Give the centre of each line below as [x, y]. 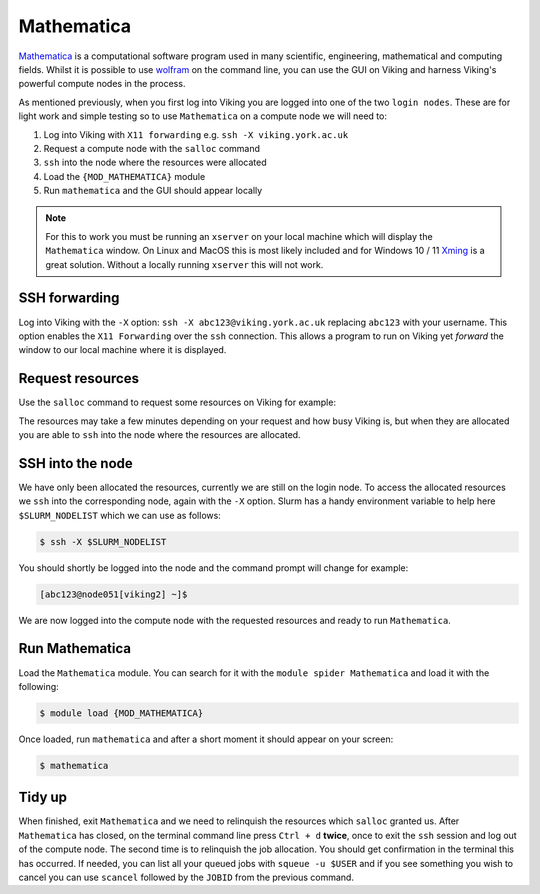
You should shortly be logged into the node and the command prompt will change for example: [213, 567]
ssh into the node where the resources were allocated [155, 162]
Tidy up [43, 797]
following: [38, 686]
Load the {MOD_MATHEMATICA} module [124, 176]
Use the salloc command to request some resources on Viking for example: [177, 402]
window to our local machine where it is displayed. [122, 350]
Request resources [79, 378]
